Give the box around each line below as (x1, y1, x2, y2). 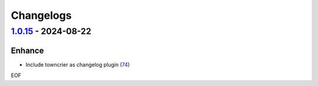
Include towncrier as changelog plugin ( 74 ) (25, 61, 130, 68)
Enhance (11, 45, 44, 55)
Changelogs (11, 9, 72, 22)
